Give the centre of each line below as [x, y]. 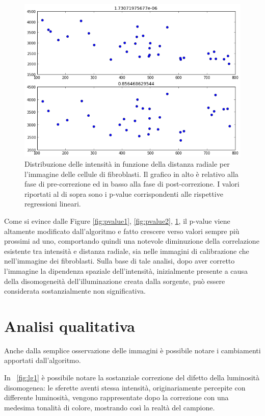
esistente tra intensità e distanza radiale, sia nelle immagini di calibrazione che [127, 251]
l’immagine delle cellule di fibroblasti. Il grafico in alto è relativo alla [131, 174]
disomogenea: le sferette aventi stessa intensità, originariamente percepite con [125, 387]
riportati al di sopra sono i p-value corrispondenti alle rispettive [124, 193]
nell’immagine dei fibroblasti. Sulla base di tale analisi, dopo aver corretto [120, 261]
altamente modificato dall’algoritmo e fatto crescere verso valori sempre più [122, 231]
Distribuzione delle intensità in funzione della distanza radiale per [127, 163]
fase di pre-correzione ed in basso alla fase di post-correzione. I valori [132, 184]
